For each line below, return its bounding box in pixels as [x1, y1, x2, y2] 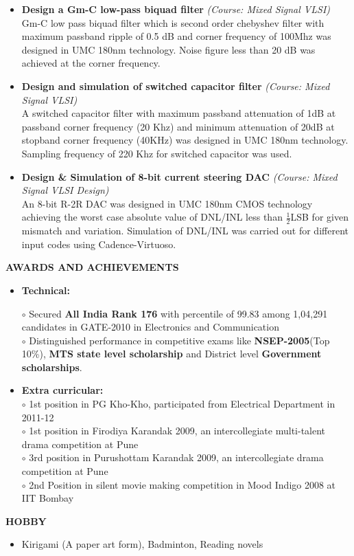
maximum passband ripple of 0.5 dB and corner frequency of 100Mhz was [21, 29, 331, 43]
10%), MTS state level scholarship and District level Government [21, 346, 322, 361]
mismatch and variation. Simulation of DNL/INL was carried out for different [21, 223, 349, 238]
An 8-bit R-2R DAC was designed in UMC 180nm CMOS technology [21, 196, 313, 210]
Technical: [21, 282, 71, 297]
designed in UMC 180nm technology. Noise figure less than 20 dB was [21, 42, 316, 56]
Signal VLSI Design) [21, 183, 109, 197]
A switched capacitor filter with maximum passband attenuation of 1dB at [21, 106, 336, 120]
